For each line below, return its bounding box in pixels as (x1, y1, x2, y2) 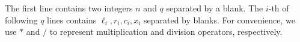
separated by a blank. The (166, 2, 263, 14)
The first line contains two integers (5, 2, 133, 14)
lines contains (47, 13, 97, 26)
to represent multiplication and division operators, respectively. (49, 25, 283, 38)
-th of (268, 2, 289, 14)
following (5, 13, 38, 26)
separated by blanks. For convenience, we (143, 13, 296, 26)
